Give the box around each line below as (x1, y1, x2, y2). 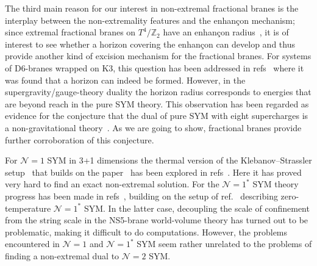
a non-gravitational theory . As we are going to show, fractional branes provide (5, 121, 302, 134)
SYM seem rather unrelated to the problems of (137, 237, 312, 250)
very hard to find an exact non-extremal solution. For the (5, 178, 219, 190)
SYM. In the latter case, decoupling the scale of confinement (84, 201, 310, 214)
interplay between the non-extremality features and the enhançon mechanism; (5, 13, 295, 26)
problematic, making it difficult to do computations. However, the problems (5, 225, 288, 238)
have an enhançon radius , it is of (163, 26, 289, 38)
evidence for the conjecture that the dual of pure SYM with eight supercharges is (5, 109, 308, 122)
